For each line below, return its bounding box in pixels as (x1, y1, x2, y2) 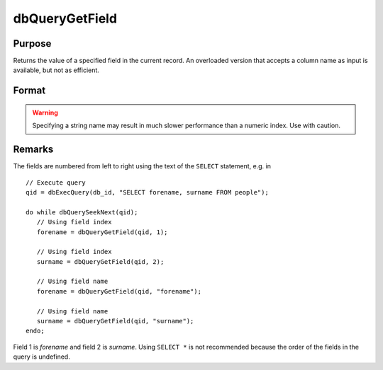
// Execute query (26, 178, 86, 187)
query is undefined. (13, 352, 70, 361)
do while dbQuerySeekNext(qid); (26, 208, 138, 216)
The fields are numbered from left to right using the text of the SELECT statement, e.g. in (13, 162, 271, 170)
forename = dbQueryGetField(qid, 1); (36, 228, 168, 236)
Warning (32, 108, 58, 117)
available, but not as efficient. (13, 66, 99, 74)
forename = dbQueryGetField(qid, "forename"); (36, 287, 202, 295)
